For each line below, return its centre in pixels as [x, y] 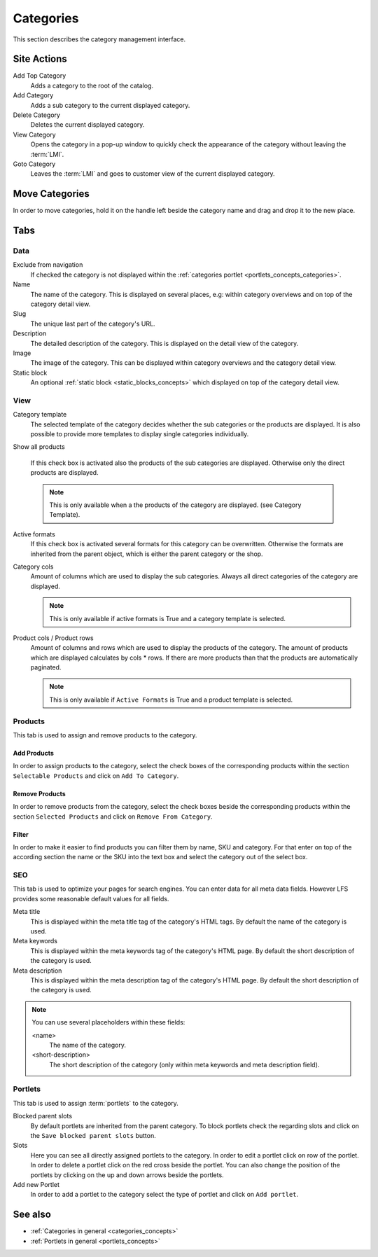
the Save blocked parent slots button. [93, 1136]
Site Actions [40, 59]
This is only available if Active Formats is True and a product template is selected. [171, 700]
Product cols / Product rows [53, 638]
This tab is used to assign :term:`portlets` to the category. [96, 1103]
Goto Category [34, 164]
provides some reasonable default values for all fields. [91, 898]
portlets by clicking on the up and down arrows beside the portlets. [127, 1175]
